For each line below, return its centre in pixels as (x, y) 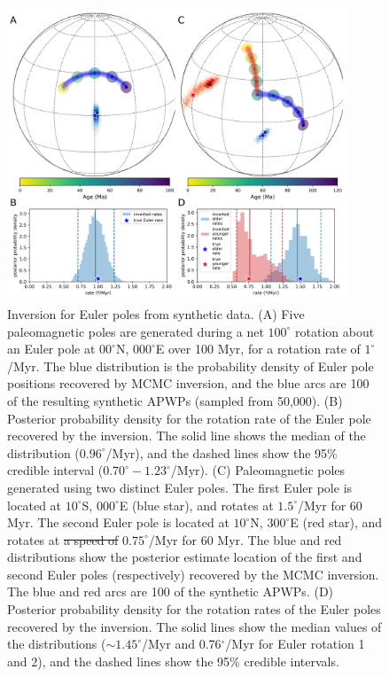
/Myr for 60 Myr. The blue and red (245, 539)
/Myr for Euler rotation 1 (295, 644)
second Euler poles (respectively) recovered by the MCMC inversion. (193, 574)
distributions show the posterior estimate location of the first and (185, 557)
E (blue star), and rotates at (196, 505)
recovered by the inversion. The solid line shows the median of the (187, 436)
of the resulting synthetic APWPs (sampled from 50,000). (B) (175, 400)
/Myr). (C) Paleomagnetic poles (258, 470)
